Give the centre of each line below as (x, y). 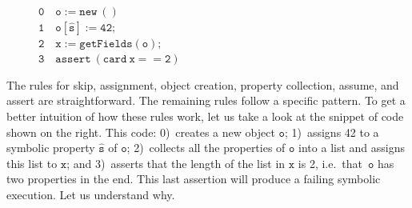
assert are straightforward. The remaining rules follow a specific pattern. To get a (206, 100)
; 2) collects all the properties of (206, 148)
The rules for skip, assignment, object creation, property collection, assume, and (203, 84)
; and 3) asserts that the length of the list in (176, 163)
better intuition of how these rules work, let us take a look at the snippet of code (205, 116)
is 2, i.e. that (330, 163)
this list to (32, 163)
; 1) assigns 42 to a (332, 132)
